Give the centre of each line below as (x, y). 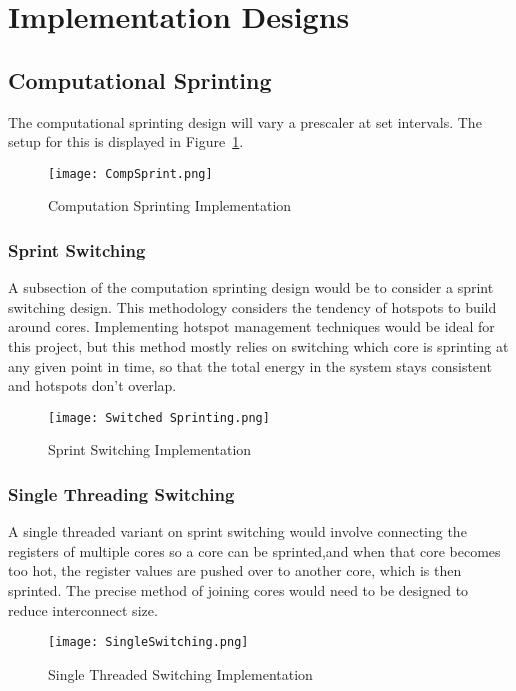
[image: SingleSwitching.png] (148, 642)
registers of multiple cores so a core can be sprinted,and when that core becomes (254, 550)
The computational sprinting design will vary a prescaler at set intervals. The (245, 121)
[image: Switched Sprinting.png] (159, 417)
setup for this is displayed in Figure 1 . (126, 141)
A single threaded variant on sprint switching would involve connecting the (237, 531)
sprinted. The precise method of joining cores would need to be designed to (238, 590)
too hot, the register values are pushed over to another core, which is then (235, 570)
